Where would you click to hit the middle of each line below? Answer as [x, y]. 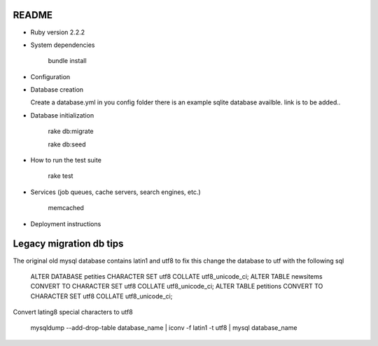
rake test [61, 176]
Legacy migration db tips [68, 244]
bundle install [67, 61]
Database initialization [62, 115]
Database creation [57, 90]
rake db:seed [67, 144]
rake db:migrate [71, 131]
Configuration [50, 76]
